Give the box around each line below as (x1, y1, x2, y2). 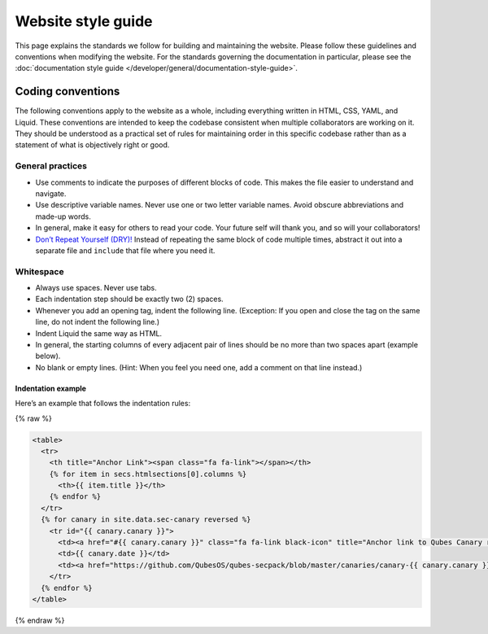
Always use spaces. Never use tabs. (35, 283, 158, 293)
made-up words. (35, 212, 91, 221)
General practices (15, 160, 88, 172)
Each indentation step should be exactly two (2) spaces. (35, 294, 224, 304)
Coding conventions (15, 85, 120, 98)
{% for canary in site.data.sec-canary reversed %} (41, 515, 251, 524)
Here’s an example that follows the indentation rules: (15, 399, 191, 409)
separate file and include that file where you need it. (35, 245, 216, 256)
